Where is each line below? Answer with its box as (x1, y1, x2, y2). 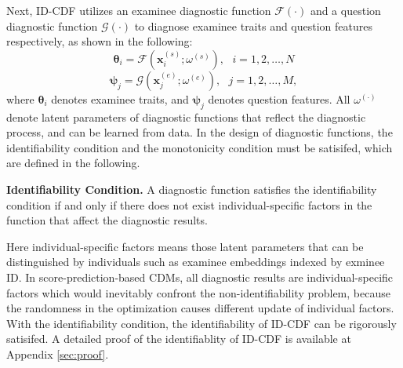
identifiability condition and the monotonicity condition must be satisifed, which (6, 139, 393, 155)
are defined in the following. (6, 155, 140, 171)
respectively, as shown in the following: (6, 33, 193, 49)
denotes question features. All (208, 90, 350, 107)
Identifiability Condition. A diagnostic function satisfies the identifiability (6, 180, 377, 197)
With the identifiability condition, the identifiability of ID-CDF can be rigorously (6, 315, 397, 331)
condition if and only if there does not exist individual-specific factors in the (6, 196, 372, 213)
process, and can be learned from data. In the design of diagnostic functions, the (6, 124, 393, 140)
